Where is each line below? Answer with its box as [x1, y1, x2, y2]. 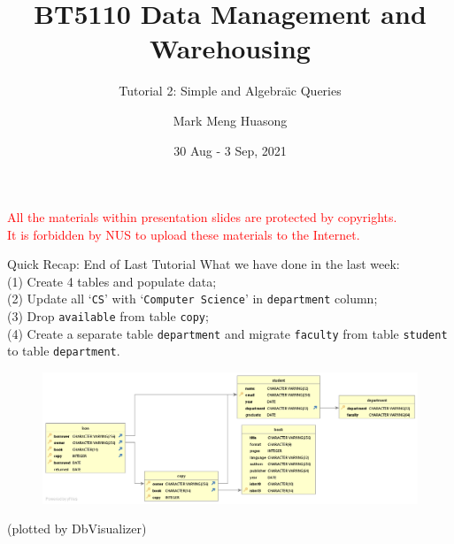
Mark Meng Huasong [173, 111, 288, 129]
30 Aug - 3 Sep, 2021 [173, 141, 287, 159]
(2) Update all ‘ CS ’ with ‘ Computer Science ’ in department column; [7, 289, 378, 308]
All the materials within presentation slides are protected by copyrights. [7, 208, 397, 226]
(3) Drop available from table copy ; [7, 307, 209, 326]
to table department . [7, 341, 120, 360]
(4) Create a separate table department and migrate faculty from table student [7, 324, 448, 342]
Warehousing [150, 30, 311, 66]
